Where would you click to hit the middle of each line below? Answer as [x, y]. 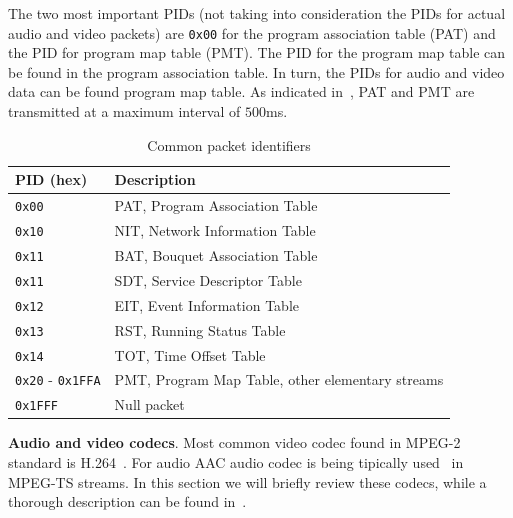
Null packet [149, 404]
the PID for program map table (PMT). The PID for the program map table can [257, 52]
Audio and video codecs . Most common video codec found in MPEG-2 [234, 442]
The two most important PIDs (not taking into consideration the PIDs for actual [257, 13]
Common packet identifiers [229, 144]
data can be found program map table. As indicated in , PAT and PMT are [241, 91]
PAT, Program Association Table [216, 205]
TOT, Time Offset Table [190, 354]
